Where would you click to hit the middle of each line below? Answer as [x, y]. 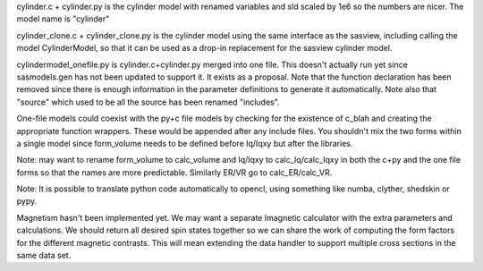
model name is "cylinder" [63, 19]
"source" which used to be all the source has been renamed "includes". [148, 102]
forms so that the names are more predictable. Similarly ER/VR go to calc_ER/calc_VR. [174, 172]
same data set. [44, 256]
